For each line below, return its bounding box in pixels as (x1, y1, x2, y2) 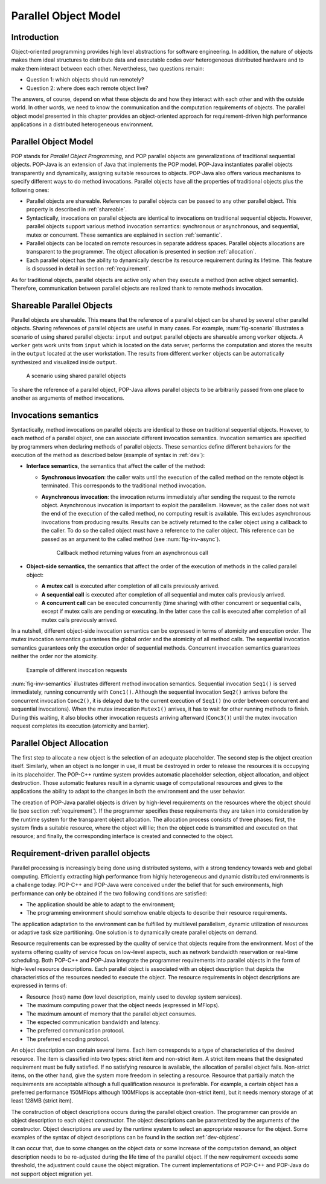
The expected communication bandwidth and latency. (26, 1018, 160, 1026)
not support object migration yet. (11, 1170, 93, 1177)
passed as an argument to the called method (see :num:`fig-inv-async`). (41, 535, 220, 543)
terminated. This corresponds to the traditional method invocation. (41, 482, 206, 489)
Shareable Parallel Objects (11, 300, 113, 310)
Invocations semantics (11, 410, 99, 420)
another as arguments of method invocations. (11, 394, 125, 402)
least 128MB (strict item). (11, 1097, 74, 1104)
